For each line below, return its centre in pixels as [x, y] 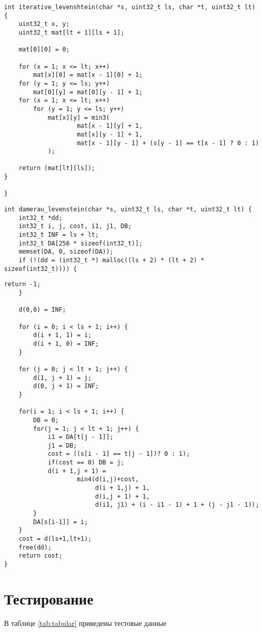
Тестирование [49, 598]
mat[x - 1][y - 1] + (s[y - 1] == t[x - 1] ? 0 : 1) [168, 143]
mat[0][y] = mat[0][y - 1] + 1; [88, 92]
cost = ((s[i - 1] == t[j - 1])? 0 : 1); [119, 454]
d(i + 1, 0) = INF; [66, 344]
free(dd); [35, 547]
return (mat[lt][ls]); [57, 168]
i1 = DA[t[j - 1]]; [80, 437]
